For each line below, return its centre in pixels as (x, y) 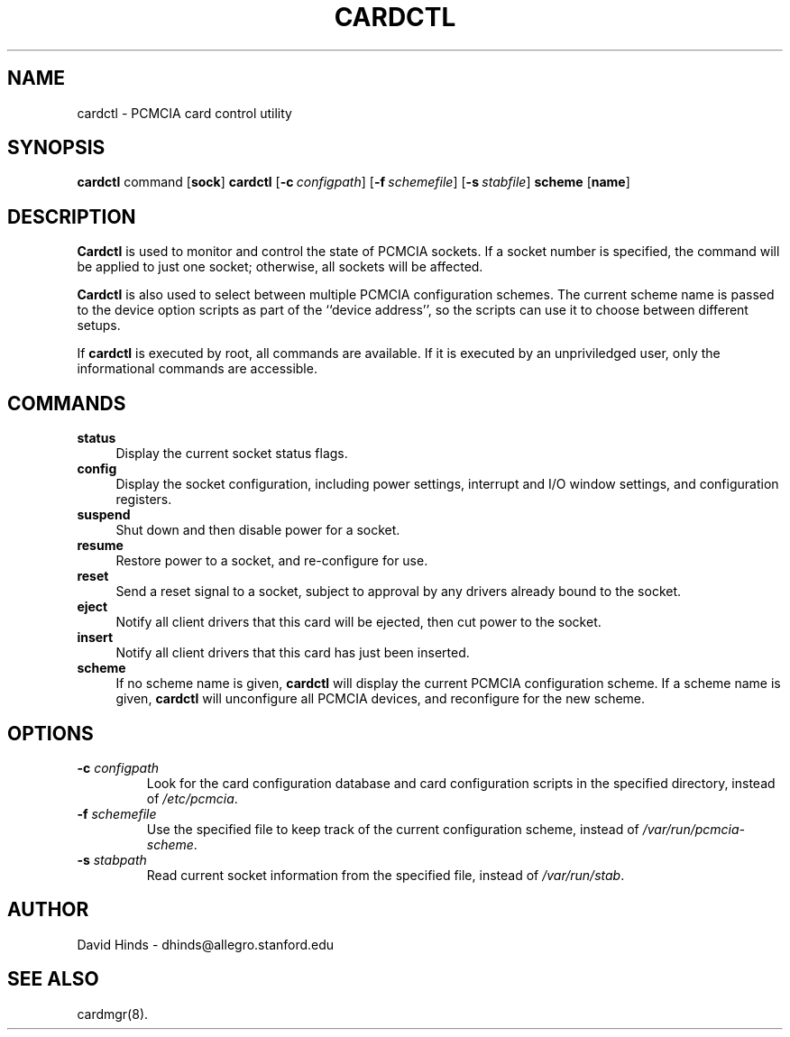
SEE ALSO (53, 979)
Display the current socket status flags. (232, 454)
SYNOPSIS (56, 148)
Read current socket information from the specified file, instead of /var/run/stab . (386, 875)
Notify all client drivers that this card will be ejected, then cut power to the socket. (358, 622)
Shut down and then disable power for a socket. (258, 530)
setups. (99, 326)
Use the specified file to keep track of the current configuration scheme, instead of (393, 829)
